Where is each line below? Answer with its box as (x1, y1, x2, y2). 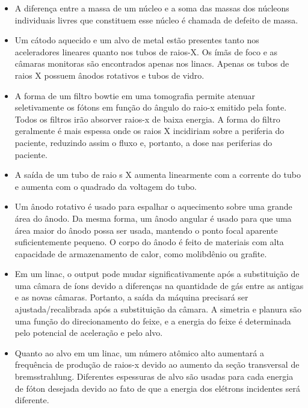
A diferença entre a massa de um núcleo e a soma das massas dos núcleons (14, 2, 289, 14)
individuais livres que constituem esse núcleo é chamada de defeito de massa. (14, 13, 298, 26)
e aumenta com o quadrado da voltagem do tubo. (14, 180, 197, 192)
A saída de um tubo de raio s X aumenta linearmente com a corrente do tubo (14, 168, 301, 181)
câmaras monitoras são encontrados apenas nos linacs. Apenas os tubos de (14, 57, 289, 70)
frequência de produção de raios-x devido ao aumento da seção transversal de (14, 358, 300, 371)
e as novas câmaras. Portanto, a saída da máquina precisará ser (14, 291, 248, 303)
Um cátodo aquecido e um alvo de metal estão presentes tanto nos (14, 34, 259, 46)
